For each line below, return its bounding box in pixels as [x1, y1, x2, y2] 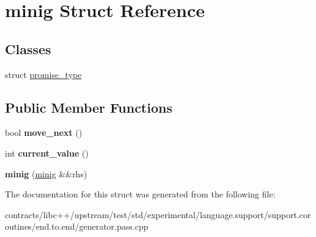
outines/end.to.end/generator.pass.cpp [5, 220, 149, 233]
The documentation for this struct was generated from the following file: [5, 188, 276, 200]
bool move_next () [5, 126, 83, 139]
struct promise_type [5, 68, 82, 80]
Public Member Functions [5, 97, 172, 116]
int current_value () [5, 146, 89, 159]
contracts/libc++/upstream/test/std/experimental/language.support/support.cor [5, 208, 311, 221]
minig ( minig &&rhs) [5, 167, 87, 180]
